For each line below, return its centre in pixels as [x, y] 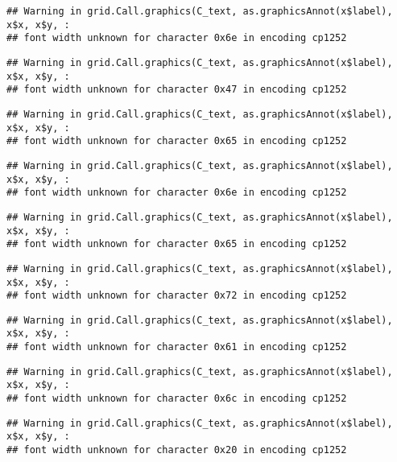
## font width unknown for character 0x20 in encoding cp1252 [177, 450]
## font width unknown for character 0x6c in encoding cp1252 [177, 399]
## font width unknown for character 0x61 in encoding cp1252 [177, 347]
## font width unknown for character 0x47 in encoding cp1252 [177, 90]
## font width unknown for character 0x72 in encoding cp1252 [177, 296]
